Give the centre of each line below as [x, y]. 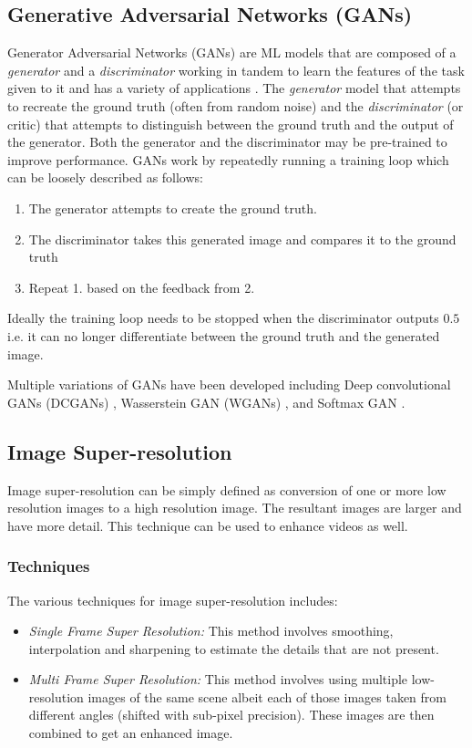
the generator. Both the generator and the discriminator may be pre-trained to [227, 142]
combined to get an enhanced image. [131, 733]
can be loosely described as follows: [105, 177]
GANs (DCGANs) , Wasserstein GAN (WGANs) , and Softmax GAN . [206, 402]
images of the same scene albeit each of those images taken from [267, 696]
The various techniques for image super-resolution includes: [173, 600]
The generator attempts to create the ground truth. [173, 208]
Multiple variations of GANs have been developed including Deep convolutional [229, 384]
